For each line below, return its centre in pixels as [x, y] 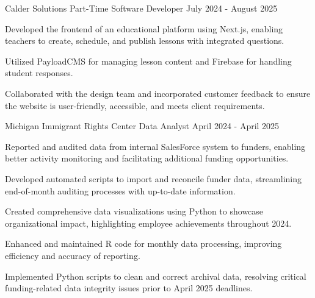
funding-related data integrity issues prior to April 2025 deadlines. [129, 288]
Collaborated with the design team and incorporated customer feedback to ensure [158, 93]
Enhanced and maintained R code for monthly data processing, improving [143, 243]
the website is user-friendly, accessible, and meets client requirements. [135, 105]
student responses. [39, 73]
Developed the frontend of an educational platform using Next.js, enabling [144, 28]
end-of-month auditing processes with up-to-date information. [120, 190]
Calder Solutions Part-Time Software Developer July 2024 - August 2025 [141, 8]
